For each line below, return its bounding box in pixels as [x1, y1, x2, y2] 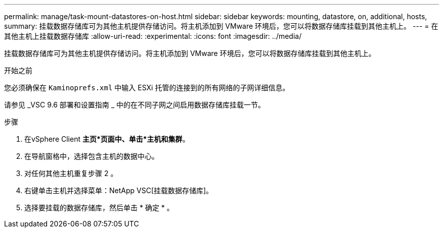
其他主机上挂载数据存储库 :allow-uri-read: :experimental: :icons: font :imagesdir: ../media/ [4, 32, 302, 40]
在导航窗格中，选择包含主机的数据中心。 [24, 152, 159, 160]
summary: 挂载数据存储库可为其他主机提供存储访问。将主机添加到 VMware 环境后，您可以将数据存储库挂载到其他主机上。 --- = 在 [4, 22, 438, 30]
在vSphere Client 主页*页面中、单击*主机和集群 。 [24, 135, 190, 143]
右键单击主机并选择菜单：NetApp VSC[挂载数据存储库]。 [24, 186, 213, 195]
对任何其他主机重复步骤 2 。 [24, 169, 118, 178]
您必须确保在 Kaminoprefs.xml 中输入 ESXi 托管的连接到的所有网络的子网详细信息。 [4, 83, 290, 92]
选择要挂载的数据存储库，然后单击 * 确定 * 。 [24, 203, 174, 212]
